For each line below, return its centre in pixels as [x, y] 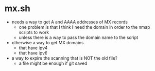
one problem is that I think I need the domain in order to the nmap [84, 27]
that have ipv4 [33, 48]
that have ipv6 [33, 53]
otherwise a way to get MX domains [47, 42]
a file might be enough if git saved [53, 63]
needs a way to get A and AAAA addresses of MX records [70, 22]
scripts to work [34, 32]
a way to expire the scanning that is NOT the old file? [64, 58]
